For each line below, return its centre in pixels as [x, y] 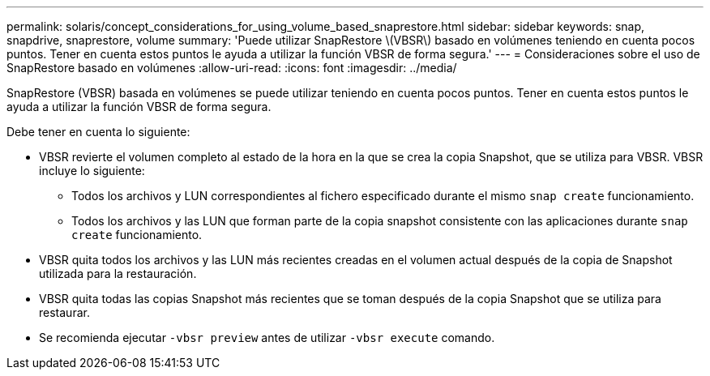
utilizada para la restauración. [118, 273]
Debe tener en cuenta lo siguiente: [98, 132]
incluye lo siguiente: [92, 171]
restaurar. [64, 312]
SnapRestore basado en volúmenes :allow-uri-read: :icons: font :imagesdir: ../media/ [232, 68]
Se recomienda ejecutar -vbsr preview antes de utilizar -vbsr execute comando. [267, 338]
